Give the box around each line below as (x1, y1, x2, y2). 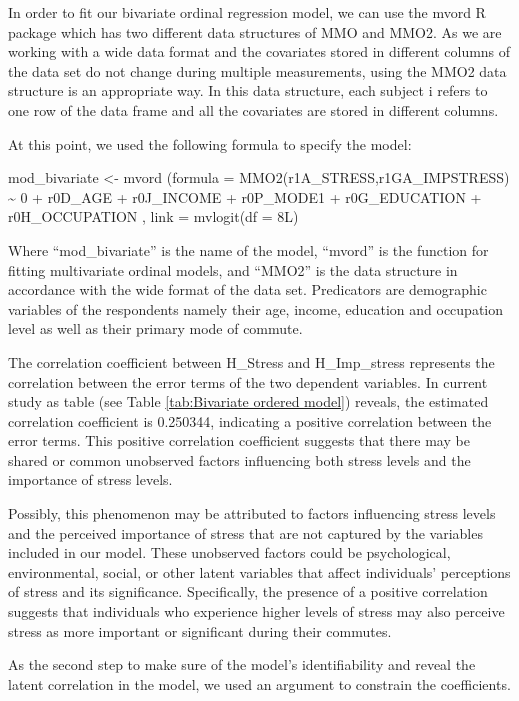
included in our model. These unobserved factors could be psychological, (8, 542, 451, 563)
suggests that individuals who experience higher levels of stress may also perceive (8, 601, 505, 622)
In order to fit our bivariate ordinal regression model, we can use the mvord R (8, 2, 486, 22)
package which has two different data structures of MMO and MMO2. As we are (8, 21, 502, 42)
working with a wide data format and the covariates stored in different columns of (8, 41, 511, 62)
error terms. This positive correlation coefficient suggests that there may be (8, 430, 470, 451)
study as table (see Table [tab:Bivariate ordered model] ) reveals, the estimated (8, 391, 489, 412)
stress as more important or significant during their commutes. (8, 620, 392, 641)
